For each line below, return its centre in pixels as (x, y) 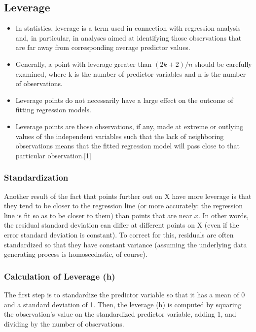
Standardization (36, 177)
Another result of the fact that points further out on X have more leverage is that (128, 196)
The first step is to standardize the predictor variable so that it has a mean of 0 (125, 294)
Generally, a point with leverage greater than (84, 64)
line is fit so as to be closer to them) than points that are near (98, 215)
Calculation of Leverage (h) (60, 276)
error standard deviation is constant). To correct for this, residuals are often (119, 234)
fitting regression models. (53, 110)
